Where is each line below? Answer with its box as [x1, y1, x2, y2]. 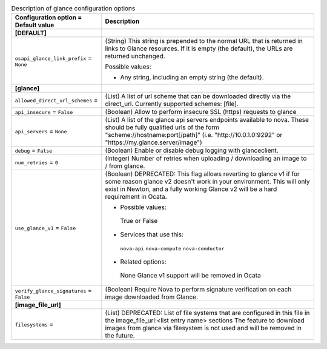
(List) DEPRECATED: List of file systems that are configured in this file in [105, 309, 310, 317]
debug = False [15, 146, 53, 155]
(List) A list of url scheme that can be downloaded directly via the [105, 92, 291, 101]
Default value [15, 21, 54, 30]
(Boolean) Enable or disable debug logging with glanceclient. [105, 146, 279, 155]
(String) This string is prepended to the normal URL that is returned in [105, 37, 303, 45]
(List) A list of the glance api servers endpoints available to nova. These [105, 116, 309, 124]
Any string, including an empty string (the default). [120, 73, 264, 82]
